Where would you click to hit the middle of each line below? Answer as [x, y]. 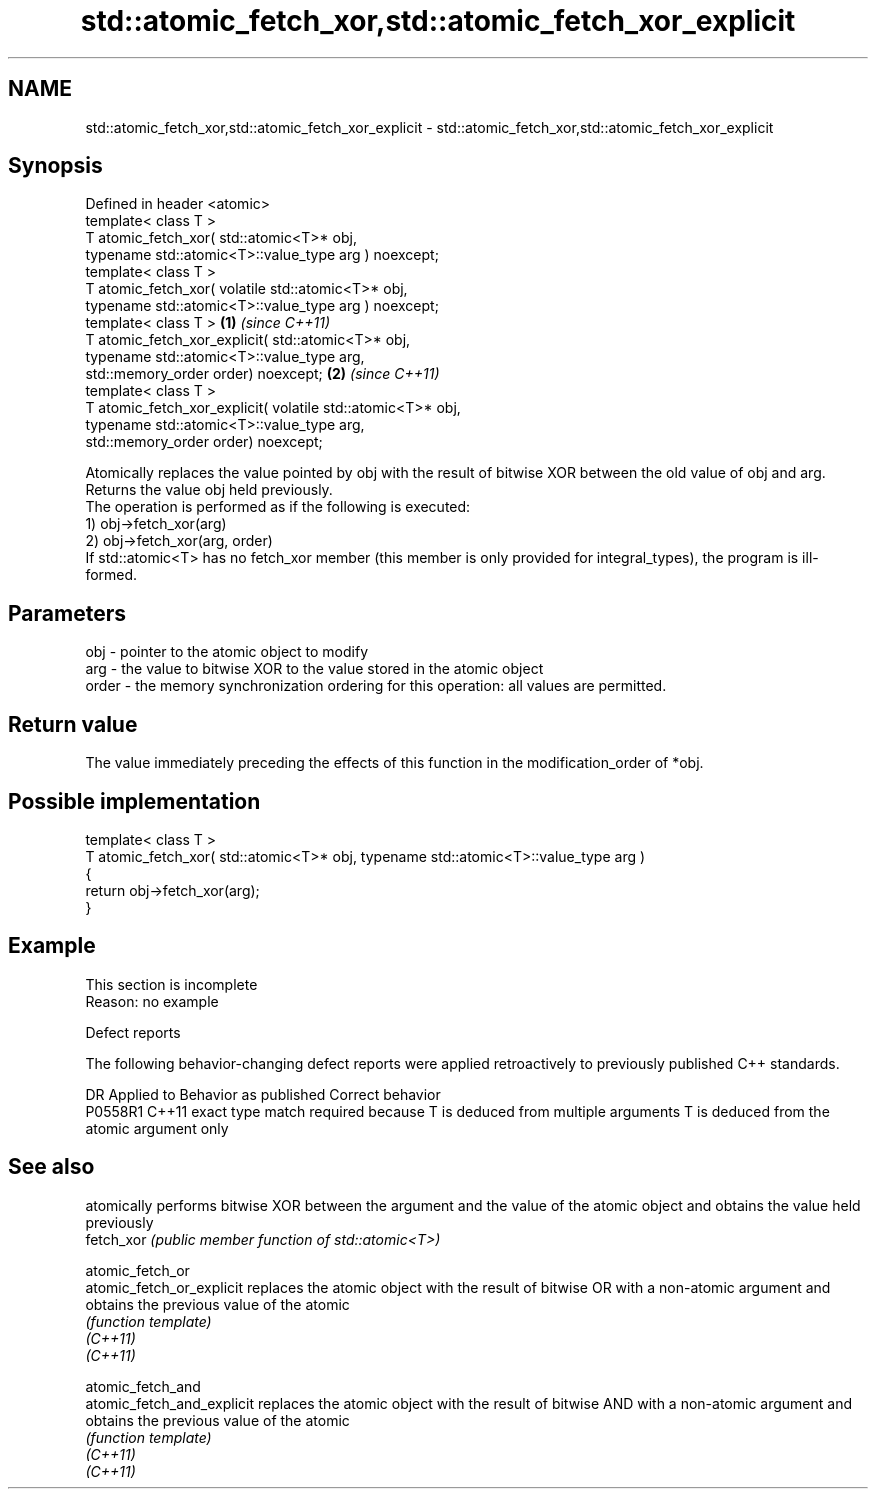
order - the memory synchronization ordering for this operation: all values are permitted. [376, 686]
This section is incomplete [171, 984]
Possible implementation [134, 801]
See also [51, 1167]
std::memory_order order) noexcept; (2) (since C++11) [262, 374]
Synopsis [55, 166]
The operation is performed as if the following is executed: [278, 507]
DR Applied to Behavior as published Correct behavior [263, 1094]
